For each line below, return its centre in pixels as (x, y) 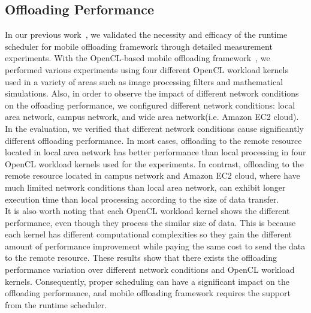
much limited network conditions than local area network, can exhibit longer (145, 187)
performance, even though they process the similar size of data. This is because (150, 222)
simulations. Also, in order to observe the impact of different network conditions (152, 93)
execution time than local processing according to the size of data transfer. (142, 199)
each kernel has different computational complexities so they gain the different (149, 234)
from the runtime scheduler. (56, 304)
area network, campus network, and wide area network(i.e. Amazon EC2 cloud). (152, 117)
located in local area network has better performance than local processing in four (155, 152)
